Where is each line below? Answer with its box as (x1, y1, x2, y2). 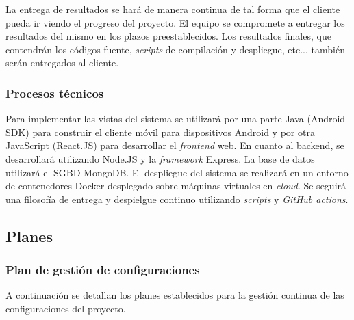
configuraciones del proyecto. (5, 301, 126, 315)
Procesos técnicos (5, 84, 104, 101)
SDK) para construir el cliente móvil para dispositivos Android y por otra (5, 124, 315, 139)
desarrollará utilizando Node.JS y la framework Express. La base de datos (5, 151, 315, 165)
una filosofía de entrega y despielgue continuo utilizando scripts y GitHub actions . (5, 191, 349, 206)
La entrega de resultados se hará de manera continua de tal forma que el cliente (5, 2, 340, 16)
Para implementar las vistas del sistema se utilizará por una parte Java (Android (5, 111, 346, 126)
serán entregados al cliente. (5, 55, 119, 70)
